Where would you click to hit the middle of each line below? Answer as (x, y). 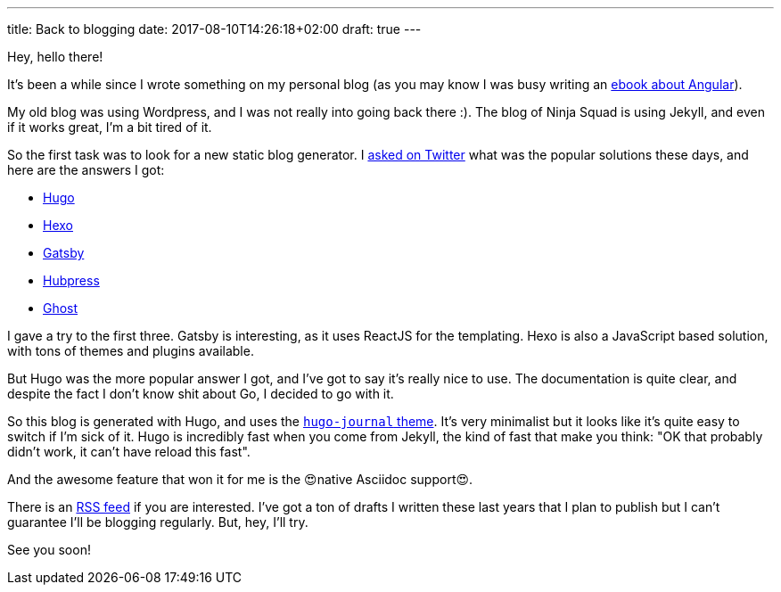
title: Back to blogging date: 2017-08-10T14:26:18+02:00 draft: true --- (214, 29)
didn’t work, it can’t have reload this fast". (129, 452)
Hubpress (71, 280)
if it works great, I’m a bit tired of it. (110, 127)
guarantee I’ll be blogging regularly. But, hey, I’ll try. (158, 522)
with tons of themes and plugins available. (131, 351)
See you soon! (49, 550)
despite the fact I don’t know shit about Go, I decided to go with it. (201, 394)
